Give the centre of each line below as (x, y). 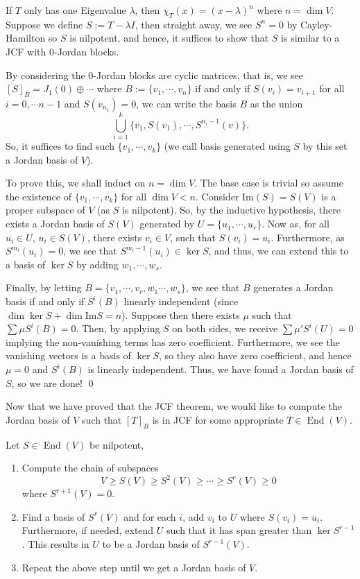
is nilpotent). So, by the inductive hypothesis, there (231, 210)
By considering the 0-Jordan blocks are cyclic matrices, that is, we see (155, 75)
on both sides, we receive (225, 328)
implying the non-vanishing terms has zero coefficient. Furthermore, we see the (173, 342)
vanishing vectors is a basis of (68, 355)
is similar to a (310, 38)
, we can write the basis (186, 103)
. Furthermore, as (308, 237)
